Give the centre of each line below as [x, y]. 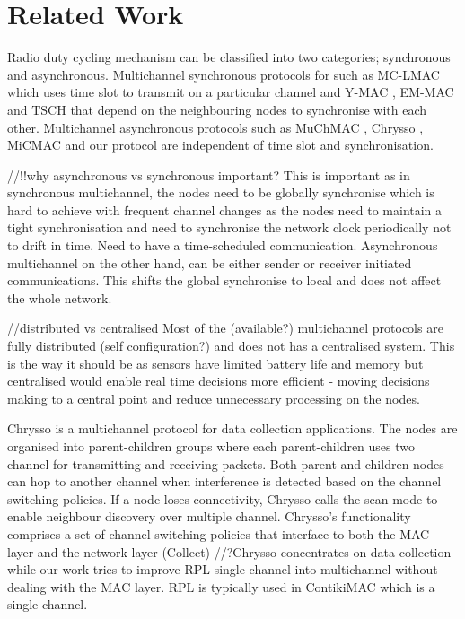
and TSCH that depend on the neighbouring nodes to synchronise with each [217, 109]
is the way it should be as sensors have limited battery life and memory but [215, 363]
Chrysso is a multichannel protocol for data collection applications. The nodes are [232, 428]
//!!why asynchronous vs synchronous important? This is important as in [209, 174]
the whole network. [60, 297]
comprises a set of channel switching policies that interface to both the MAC [219, 533]
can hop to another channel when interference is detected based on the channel [224, 481]
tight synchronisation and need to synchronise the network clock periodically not [229, 227]
